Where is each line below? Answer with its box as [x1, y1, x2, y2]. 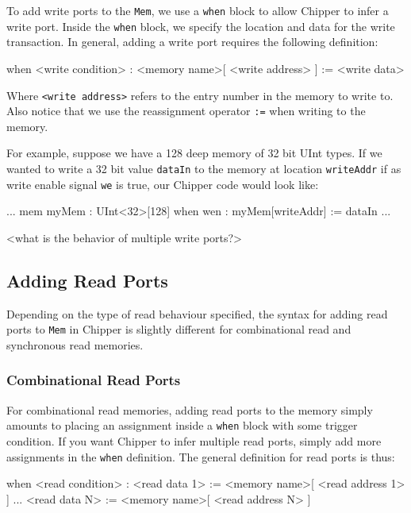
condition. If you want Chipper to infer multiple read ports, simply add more [6, 433, 382, 449]
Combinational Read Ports [6, 370, 181, 390]
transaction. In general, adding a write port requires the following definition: [6, 33, 378, 50]
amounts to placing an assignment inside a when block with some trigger [6, 417, 358, 434]
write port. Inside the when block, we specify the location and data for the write [6, 17, 395, 34]
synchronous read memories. [6, 336, 144, 353]
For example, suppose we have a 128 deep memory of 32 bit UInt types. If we [6, 145, 382, 161]
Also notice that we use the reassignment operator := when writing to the [6, 102, 366, 119]
